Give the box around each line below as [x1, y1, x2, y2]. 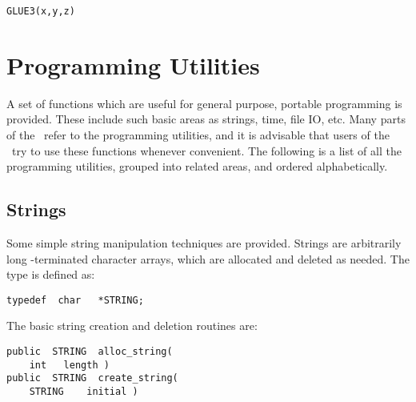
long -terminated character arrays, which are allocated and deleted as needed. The [6, 250, 410, 267]
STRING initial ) [29, 385, 138, 397]
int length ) [29, 359, 110, 371]
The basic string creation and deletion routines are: [6, 317, 258, 334]
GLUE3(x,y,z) [6, 6, 75, 17]
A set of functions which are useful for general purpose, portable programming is [6, 94, 402, 111]
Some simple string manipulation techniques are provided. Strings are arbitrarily [6, 234, 402, 251]
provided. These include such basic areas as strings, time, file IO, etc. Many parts [6, 111, 406, 127]
